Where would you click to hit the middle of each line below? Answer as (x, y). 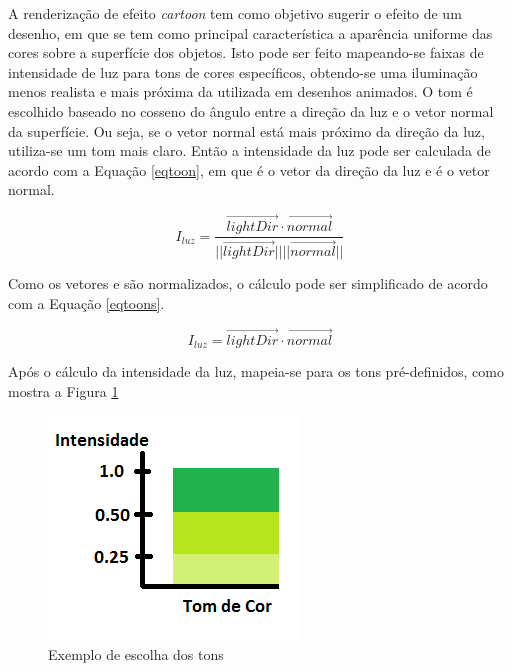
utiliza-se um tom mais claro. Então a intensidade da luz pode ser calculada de (249, 150)
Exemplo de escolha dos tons (136, 653)
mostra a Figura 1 (63, 390)
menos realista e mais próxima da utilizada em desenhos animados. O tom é (240, 91)
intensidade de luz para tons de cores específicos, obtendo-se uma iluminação (243, 71)
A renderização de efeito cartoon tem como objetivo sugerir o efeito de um (235, 13)
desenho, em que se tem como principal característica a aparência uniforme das (250, 32)
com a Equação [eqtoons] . (86, 302)
